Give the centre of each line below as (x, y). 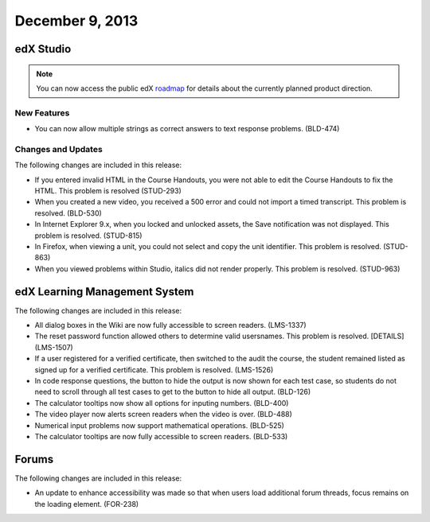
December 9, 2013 (76, 21)
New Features (42, 113)
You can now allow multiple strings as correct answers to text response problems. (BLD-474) (187, 129)
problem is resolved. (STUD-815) (88, 236)
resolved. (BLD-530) (68, 213)
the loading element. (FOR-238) (87, 504)
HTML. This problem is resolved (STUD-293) (108, 191)
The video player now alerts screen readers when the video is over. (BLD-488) (163, 415)
